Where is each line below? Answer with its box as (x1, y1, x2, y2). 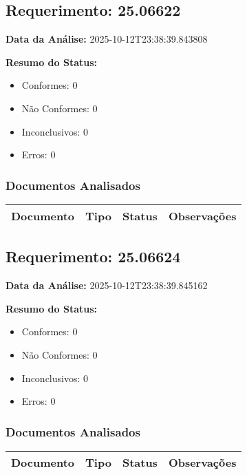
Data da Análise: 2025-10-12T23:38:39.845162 (6, 278, 208, 293)
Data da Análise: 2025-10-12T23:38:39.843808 (6, 32, 208, 46)
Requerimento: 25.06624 (6, 246, 181, 267)
